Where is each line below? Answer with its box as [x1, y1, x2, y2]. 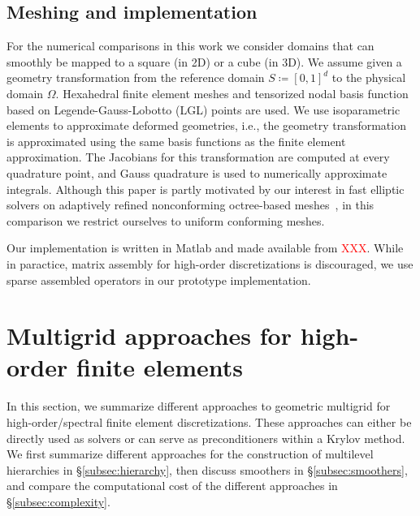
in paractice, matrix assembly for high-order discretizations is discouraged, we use [6, 255, 414, 272]
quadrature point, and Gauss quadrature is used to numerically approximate [6, 164, 388, 181]
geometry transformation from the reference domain [6, 69, 265, 86]
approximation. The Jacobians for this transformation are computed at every [6, 148, 390, 166]
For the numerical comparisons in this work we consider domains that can [6, 37, 375, 54]
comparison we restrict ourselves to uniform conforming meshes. [6, 212, 325, 229]
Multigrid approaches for [6, 319, 292, 352]
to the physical [331, 69, 406, 86]
